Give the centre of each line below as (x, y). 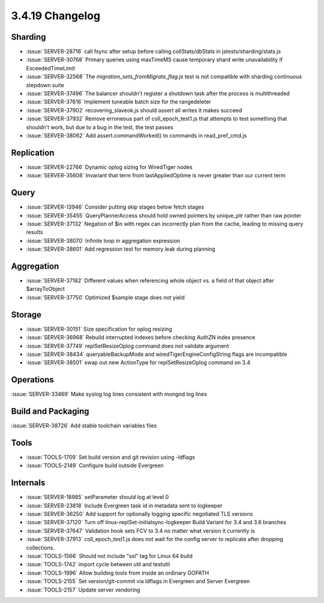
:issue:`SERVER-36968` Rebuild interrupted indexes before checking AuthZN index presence (141, 337)
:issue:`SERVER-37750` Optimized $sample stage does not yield (106, 297)
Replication (33, 152)
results (34, 232)
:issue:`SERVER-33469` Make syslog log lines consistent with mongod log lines (109, 394)
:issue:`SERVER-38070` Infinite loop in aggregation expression (103, 240)
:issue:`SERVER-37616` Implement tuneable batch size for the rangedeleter (118, 102)
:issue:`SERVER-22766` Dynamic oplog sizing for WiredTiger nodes (109, 167)
